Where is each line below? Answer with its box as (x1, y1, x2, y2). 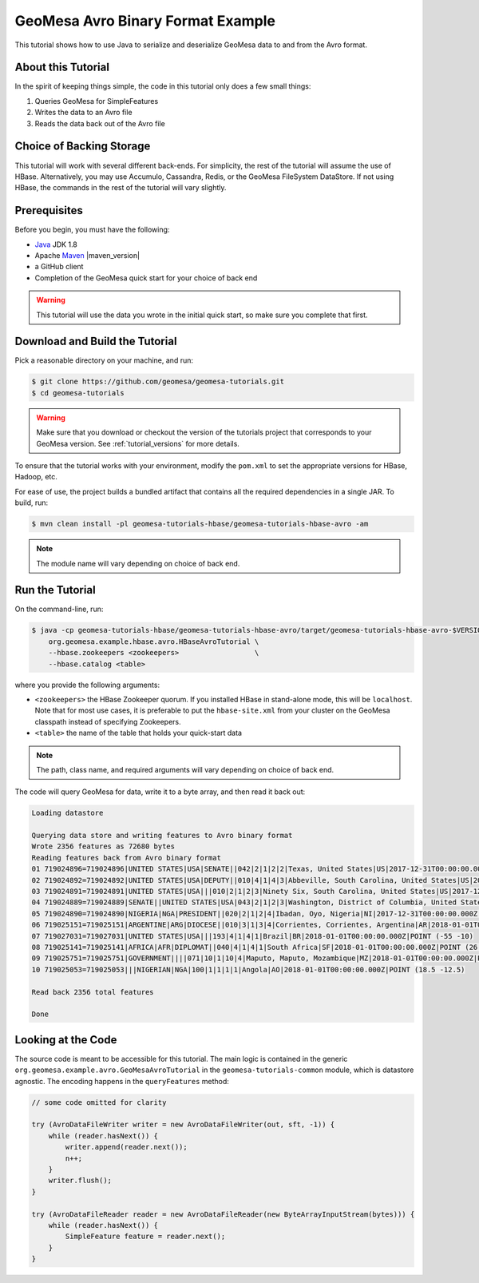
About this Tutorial (14, 61, 109, 74)
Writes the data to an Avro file (34, 108, 133, 117)
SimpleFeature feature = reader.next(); (65, 1232, 226, 1241)
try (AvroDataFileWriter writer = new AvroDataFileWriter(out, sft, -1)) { (31, 1120, 335, 1130)
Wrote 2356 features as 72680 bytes (31, 842, 176, 851)
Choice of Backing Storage (14, 140, 151, 153)
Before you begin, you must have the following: (14, 224, 170, 235)
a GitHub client (34, 262, 84, 272)
